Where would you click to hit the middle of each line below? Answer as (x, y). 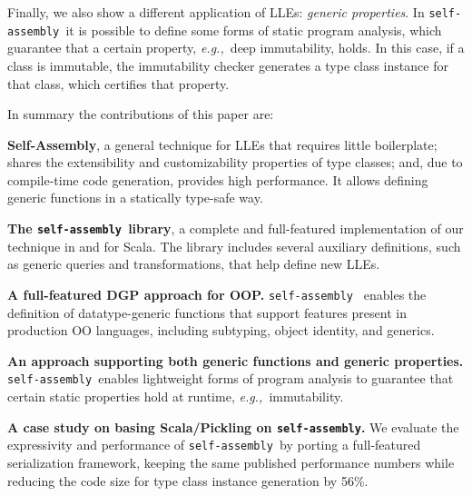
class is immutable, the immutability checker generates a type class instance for (228, 65)
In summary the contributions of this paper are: (141, 114)
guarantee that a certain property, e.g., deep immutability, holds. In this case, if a (236, 48)
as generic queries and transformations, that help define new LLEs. (194, 264)
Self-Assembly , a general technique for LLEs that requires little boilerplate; (222, 144)
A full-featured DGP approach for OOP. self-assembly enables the (217, 294)
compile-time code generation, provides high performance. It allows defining (218, 179)
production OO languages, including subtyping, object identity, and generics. (221, 330)
